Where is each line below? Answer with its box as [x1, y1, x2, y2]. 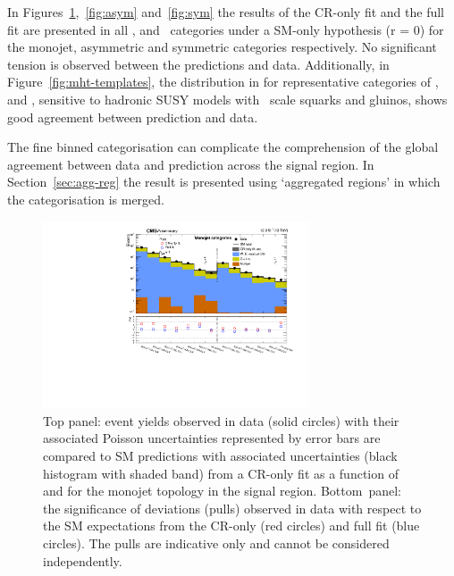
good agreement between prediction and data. [7, 107, 258, 126]
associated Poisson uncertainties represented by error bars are [43, 429, 381, 447]
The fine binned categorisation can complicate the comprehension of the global [7, 138, 439, 156]
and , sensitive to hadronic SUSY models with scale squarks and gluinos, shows [7, 89, 448, 108]
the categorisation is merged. [7, 189, 164, 208]
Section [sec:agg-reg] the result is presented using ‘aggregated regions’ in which [7, 172, 441, 191]
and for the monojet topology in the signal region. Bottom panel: [43, 481, 401, 500]
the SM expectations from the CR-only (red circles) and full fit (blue [43, 516, 420, 535]
